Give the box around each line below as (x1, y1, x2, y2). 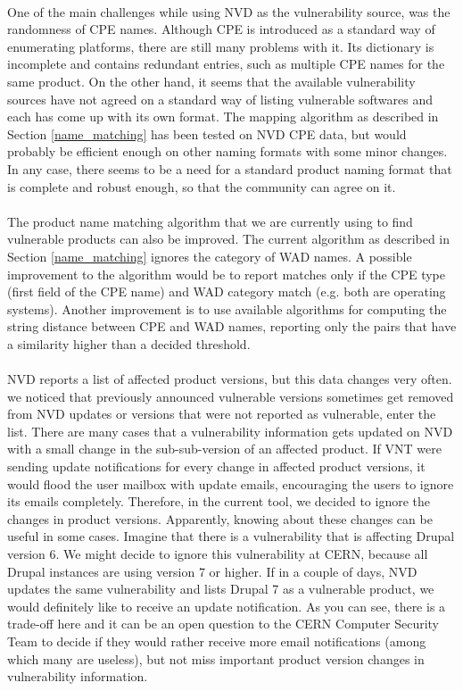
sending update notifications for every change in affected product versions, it (7, 457, 426, 476)
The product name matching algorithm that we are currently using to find (7, 212, 413, 230)
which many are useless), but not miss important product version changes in (7, 649, 425, 668)
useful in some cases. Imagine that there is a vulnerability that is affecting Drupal (7, 527, 455, 545)
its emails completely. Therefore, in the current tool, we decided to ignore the (7, 492, 430, 511)
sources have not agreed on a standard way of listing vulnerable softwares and (7, 89, 434, 108)
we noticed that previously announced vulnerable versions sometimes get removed (7, 387, 454, 405)
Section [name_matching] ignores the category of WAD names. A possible (7, 246, 412, 265)
